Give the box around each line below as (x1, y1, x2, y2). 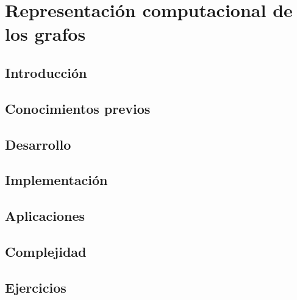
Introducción (5, 63, 87, 82)
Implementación (5, 170, 108, 189)
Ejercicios (5, 277, 66, 296)
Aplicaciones (5, 206, 85, 225)
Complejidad (5, 242, 87, 260)
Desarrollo (5, 134, 71, 153)
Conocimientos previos (5, 99, 151, 117)
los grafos (5, 21, 86, 46)
